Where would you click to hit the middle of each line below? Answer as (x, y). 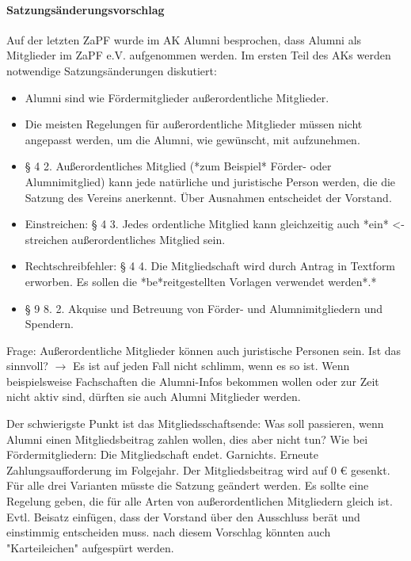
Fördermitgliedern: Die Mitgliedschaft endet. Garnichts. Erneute (162, 454)
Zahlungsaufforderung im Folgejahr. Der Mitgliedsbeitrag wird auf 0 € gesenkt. (198, 469)
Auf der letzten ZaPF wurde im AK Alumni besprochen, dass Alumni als (184, 39)
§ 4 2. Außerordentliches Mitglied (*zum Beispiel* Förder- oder (178, 166)
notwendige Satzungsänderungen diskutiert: (112, 70)
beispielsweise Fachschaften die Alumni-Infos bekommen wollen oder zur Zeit (193, 381)
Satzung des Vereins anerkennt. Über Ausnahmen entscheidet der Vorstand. (208, 197)
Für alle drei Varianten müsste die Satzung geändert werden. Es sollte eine (188, 485)
